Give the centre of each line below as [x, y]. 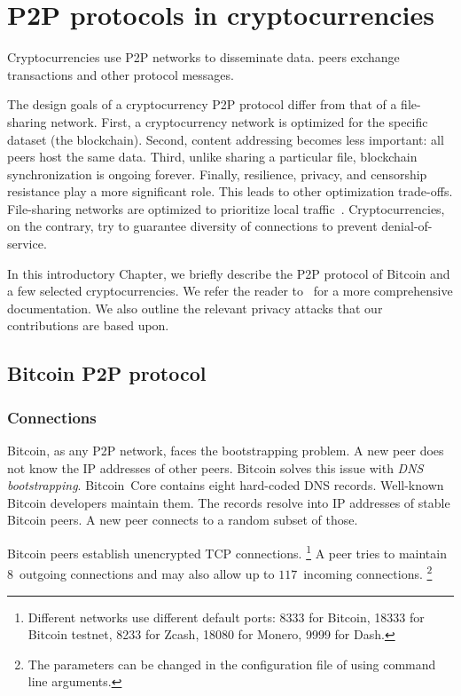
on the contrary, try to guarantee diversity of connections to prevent [192, 226]
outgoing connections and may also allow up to [147, 573]
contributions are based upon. [88, 325]
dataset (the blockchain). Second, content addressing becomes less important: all [226, 139]
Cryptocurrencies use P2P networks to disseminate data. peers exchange [203, 57]
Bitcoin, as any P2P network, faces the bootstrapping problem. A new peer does [226, 451]
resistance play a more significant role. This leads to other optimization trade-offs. [230, 191]
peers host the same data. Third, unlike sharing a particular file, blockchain [212, 157]
